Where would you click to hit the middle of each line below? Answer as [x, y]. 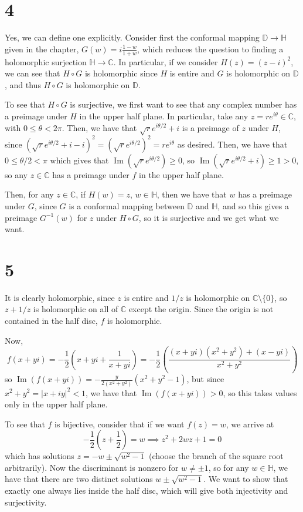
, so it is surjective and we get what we [209, 217]
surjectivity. [26, 502]
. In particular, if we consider [166, 61]
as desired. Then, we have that [232, 144]
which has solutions [40, 456]
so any [16, 174]
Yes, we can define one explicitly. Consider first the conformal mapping [132, 37]
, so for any [229, 467]
